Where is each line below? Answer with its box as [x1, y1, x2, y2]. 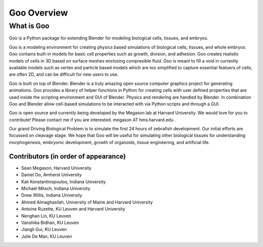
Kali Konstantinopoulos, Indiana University [21, 179, 106, 185]
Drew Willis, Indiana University [21, 192, 82, 198]
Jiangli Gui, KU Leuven [21, 226, 67, 232]
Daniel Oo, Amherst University [21, 172, 82, 178]
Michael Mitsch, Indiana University [21, 185, 91, 191]
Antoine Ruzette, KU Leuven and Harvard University [21, 206, 125, 212]
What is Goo [9, 21, 50, 30]
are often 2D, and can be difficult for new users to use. [9, 71, 119, 78]
